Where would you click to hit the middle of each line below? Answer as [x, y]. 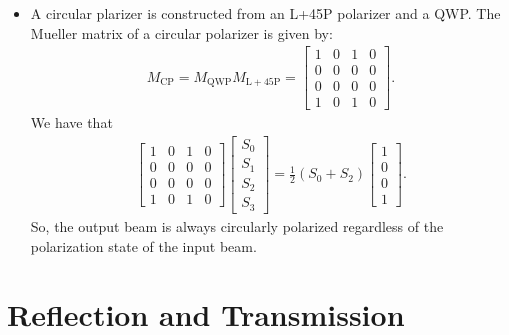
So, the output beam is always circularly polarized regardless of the [237, 225]
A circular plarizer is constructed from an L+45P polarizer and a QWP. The [265, 13]
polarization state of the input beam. [143, 245]
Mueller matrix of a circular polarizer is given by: [181, 32]
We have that [71, 122]
